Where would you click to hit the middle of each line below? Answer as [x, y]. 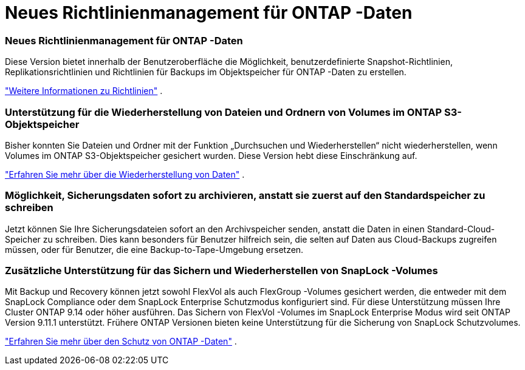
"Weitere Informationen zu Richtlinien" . [84, 91]
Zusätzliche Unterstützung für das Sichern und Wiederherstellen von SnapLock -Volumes [221, 271]
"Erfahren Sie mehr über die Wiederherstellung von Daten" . [125, 174]
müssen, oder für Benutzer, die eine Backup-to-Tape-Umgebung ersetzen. [154, 249]
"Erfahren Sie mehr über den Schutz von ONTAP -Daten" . [121, 341]
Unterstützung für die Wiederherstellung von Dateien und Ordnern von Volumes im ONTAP [224, 112]
